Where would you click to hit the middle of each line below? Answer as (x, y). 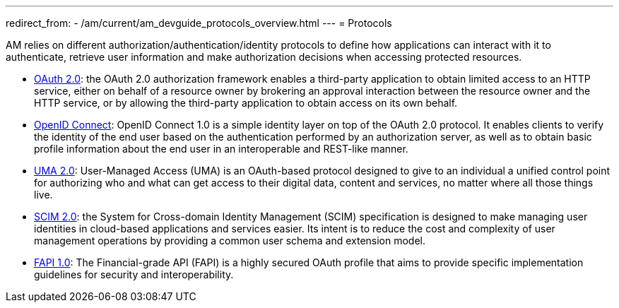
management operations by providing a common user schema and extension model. (230, 241)
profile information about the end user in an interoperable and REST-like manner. (221, 149)
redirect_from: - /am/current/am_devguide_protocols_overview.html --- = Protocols (199, 23)
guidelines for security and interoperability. (134, 274)
